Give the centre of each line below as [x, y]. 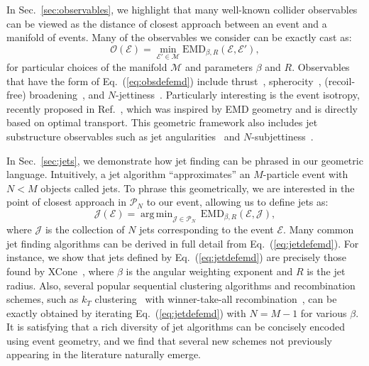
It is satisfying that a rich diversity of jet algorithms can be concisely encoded [176, 327]
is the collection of [85, 229]
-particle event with [305, 174]
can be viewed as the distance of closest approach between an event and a [167, 23]
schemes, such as [43, 299]
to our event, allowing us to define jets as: [237, 202]
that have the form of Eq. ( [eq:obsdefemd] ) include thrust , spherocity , [164, 81]
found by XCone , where [60, 271]
